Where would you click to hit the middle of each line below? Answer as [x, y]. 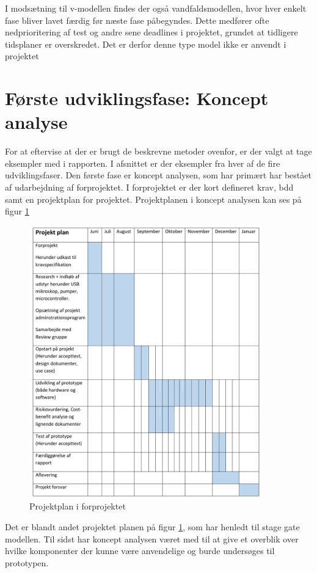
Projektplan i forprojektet [78, 506]
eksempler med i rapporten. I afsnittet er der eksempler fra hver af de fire [143, 163]
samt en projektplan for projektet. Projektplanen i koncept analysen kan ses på [153, 199]
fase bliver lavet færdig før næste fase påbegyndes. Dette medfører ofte [137, 20]
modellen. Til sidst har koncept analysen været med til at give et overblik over [152, 538]
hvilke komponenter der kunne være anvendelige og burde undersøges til [140, 551]
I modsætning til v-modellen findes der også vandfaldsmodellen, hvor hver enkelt [156, 8]
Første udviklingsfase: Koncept [137, 98]
